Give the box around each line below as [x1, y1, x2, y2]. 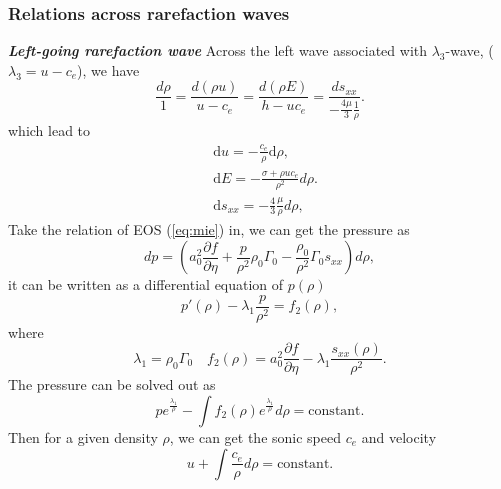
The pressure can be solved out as [8, 374, 216, 395]
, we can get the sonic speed [169, 426, 341, 447]
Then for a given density [8, 426, 158, 447]
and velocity [361, 426, 437, 447]
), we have [77, 59, 140, 80]
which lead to [8, 120, 91, 141]
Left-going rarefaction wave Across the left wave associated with [8, 40, 428, 61]
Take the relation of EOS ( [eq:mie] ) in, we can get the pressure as [8, 219, 410, 240]
